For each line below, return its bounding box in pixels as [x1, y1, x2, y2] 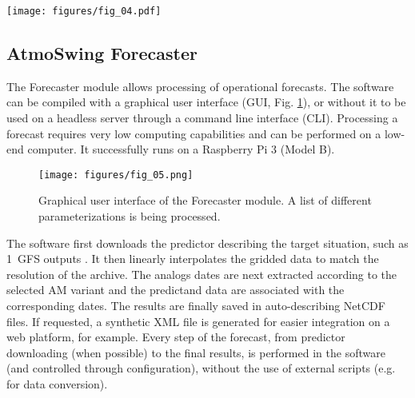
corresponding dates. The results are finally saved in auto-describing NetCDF [6, 297, 385, 314]
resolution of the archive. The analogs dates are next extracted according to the [6, 265, 397, 282]
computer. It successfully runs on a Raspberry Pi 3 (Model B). [27, 141, 335, 157]
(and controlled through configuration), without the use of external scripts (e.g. [6, 360, 396, 376]
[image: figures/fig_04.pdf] [6, 6, 162, 17]
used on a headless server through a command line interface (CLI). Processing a [6, 109, 398, 126]
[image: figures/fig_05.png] [38, 169, 194, 181]
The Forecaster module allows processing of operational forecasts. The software [6, 78, 394, 94]
